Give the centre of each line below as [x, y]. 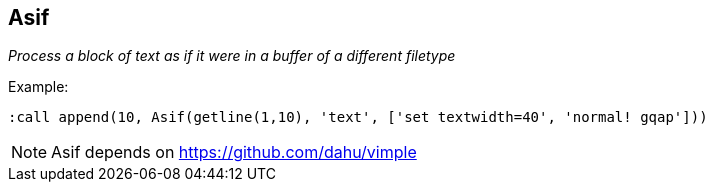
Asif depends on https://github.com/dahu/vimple [234, 152]
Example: [38, 87]
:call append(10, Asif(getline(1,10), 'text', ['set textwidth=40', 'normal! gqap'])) [358, 117]
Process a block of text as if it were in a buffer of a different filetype [232, 56]
